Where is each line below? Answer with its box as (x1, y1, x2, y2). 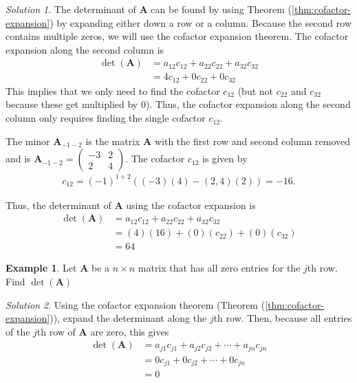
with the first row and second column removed (154, 133, 351, 148)
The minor (6, 133, 50, 148)
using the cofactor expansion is (126, 197, 256, 212)
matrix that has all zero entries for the (138, 261, 301, 275)
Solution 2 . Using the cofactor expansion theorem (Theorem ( (6, 297, 266, 311)
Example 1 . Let (6, 261, 77, 275)
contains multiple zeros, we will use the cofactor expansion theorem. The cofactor (6, 29, 349, 43)
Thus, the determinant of (6, 197, 111, 212)
